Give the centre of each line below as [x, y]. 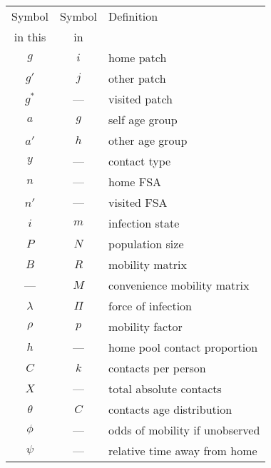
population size [146, 244]
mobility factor [145, 326]
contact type [140, 161]
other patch [137, 78]
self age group [143, 119]
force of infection [150, 306]
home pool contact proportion [183, 347]
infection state [144, 223]
